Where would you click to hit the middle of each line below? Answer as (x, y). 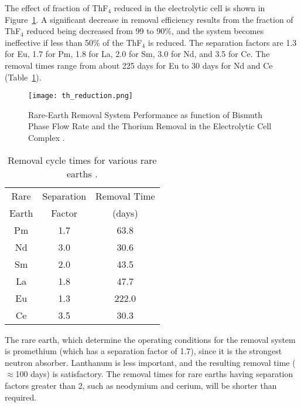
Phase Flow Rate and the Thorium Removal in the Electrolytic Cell (150, 126)
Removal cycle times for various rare (82, 160)
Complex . (47, 137)
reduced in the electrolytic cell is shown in (189, 8)
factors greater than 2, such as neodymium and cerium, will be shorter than (141, 385)
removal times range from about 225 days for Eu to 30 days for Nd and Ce (139, 65)
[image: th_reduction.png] (81, 96)
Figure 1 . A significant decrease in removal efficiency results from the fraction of (149, 19)
